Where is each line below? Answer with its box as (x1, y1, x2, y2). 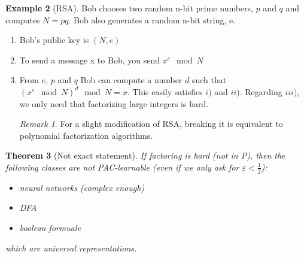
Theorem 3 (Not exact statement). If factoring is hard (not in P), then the (5, 149, 285, 162)
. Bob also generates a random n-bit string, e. (68, 13, 236, 26)
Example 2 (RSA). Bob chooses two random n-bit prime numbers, (5, 2, 253, 14)
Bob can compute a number (80, 74, 183, 86)
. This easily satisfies (127, 85, 203, 98)
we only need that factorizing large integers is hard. (19, 97, 209, 110)
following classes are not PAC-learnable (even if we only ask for (5, 160, 239, 173)
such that (191, 74, 227, 86)
